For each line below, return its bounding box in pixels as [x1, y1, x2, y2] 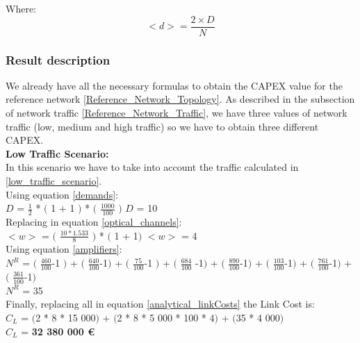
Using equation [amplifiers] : [6, 242, 122, 256]
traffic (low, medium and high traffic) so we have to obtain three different [6, 119, 319, 133]
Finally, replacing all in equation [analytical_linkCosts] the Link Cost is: [6, 296, 315, 311]
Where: [6, 1, 36, 15]
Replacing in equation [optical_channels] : [6, 215, 182, 229]
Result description [6, 51, 111, 68]
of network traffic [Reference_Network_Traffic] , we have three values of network [6, 106, 347, 120]
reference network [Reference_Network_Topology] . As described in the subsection [6, 92, 355, 106]
